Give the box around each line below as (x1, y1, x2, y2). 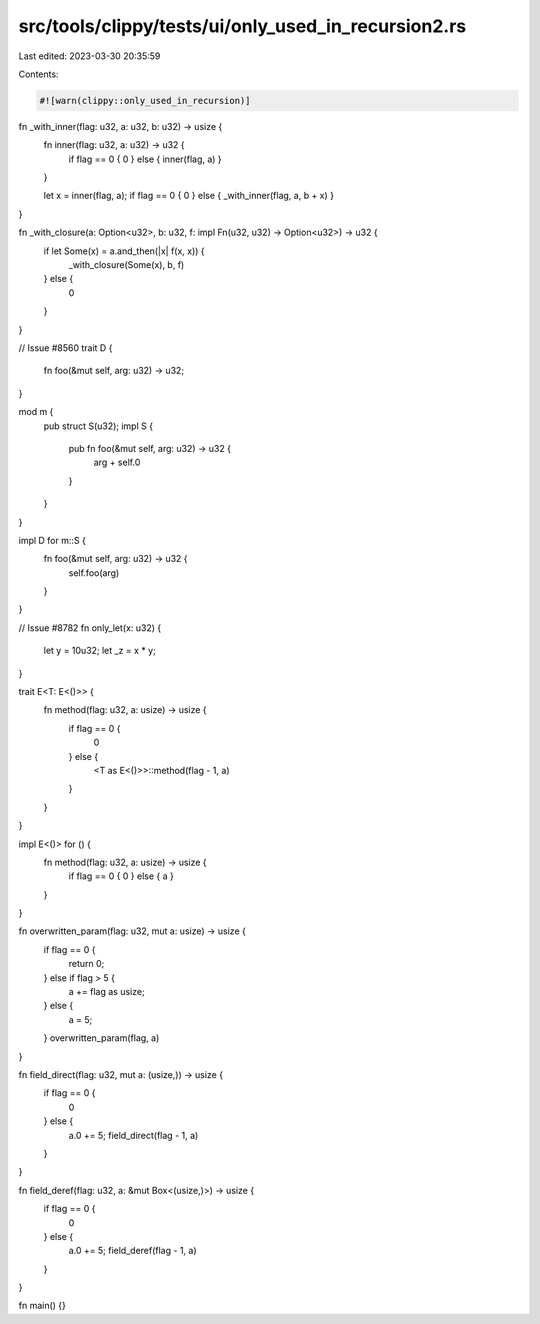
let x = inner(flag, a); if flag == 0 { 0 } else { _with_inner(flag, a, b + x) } (43, 190, 335, 202)
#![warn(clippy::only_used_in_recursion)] (39, 95, 251, 106)
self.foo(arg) (68, 566, 120, 579)
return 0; (68, 958, 105, 970)
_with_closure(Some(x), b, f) (68, 259, 185, 271)
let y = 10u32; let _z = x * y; (43, 645, 157, 657)
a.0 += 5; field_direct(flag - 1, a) (68, 1129, 199, 1141)
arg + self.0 (93, 456, 141, 469)
